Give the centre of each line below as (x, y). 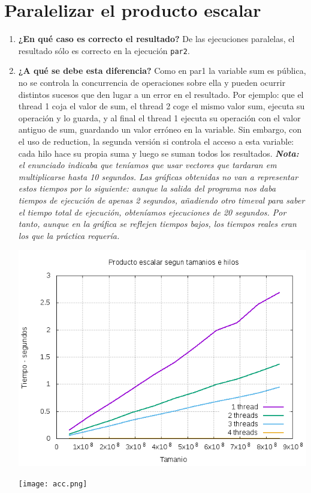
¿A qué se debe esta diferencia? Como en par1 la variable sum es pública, (162, 71)
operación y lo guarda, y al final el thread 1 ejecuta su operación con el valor (159, 117)
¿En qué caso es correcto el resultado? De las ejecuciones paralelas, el (156, 39)
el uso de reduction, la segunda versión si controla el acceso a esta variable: (156, 141)
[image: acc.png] (53, 484)
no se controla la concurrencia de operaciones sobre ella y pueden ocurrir (152, 82)
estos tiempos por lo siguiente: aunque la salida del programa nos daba (147, 188)
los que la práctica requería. (69, 235)
